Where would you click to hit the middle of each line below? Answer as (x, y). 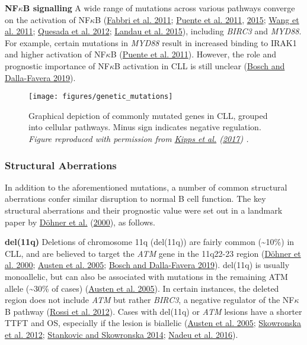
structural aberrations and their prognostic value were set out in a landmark (144, 210)
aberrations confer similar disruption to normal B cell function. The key (135, 199)
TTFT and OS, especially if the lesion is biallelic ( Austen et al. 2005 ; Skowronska (153, 323)
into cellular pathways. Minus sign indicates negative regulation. (145, 127)
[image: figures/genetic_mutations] (101, 97)
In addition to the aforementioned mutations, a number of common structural (146, 187)
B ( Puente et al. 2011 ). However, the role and (193, 54)
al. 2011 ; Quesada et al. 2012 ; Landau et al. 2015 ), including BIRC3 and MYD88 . (153, 31)
